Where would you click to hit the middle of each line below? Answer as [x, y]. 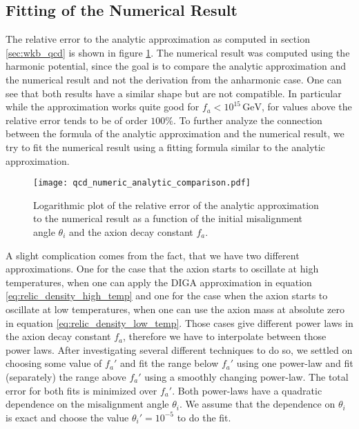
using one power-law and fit [295, 363]
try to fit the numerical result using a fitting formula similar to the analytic [165, 147]
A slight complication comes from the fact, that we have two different [153, 255]
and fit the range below [169, 363]
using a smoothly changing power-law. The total [246, 376]
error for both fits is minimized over [81, 390]
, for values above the [307, 107]
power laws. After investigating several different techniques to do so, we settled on [179, 349]
